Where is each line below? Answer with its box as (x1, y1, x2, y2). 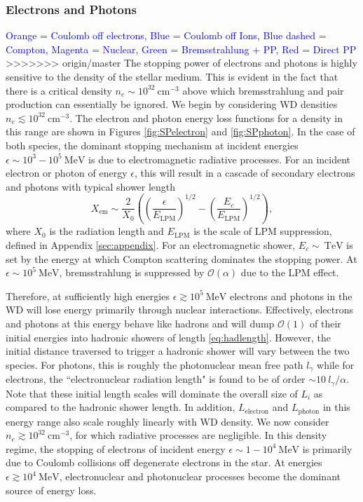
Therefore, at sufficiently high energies (6, 288, 170, 303)
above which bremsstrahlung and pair (182, 83, 344, 97)
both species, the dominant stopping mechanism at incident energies (6, 137, 299, 152)
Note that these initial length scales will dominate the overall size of (6, 386, 298, 400)
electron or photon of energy (6, 165, 128, 180)
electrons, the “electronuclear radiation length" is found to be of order (6, 372, 306, 386)
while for (317, 357, 355, 372)
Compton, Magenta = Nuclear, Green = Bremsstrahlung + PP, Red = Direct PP (6, 41, 357, 56)
